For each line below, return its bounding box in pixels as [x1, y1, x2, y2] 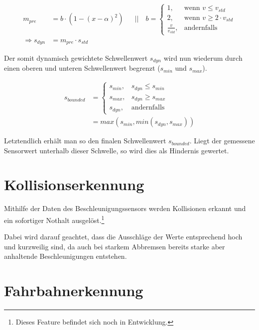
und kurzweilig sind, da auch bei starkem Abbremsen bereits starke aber [4, 241, 225, 251]
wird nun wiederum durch [163, 53, 243, 63]
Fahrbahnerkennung [4, 280, 143, 301]
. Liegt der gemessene [189, 135, 255, 146]
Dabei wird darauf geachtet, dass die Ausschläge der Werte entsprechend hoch [4, 231, 243, 242]
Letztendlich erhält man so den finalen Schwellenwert [4, 135, 166, 146]
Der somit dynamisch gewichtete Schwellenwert [4, 53, 148, 63]
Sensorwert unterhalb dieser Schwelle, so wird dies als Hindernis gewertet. [4, 145, 229, 155]
